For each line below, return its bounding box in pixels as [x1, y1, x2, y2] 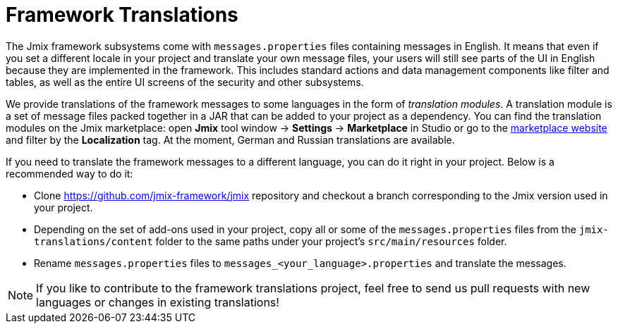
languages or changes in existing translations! [36, 294, 279, 309]
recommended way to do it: [6, 167, 133, 180]
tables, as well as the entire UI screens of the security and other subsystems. [6, 75, 364, 88]
